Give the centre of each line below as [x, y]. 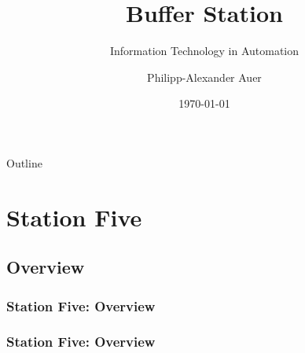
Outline [24, 162]
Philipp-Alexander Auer [204, 77]
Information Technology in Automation [204, 51]
